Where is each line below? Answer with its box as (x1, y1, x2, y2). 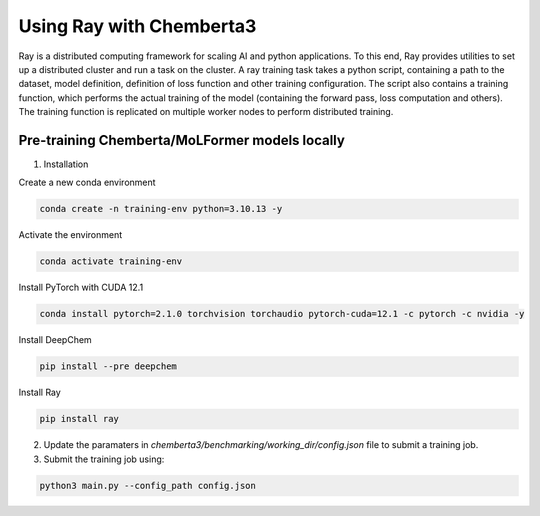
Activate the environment (18, 229, 123, 241)
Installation (43, 158, 89, 170)
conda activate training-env (39, 256, 183, 267)
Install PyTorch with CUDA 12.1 (18, 281, 144, 294)
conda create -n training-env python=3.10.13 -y (39, 203, 283, 215)
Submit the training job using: (43, 453, 165, 465)
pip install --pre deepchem (39, 361, 177, 372)
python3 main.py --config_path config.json (39, 480, 257, 491)
